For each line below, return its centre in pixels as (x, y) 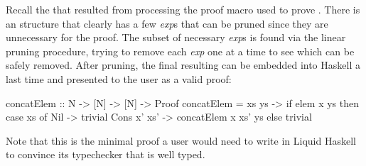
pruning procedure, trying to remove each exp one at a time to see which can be (180, 51)
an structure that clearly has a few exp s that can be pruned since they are (167, 23)
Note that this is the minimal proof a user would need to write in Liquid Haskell (181, 140)
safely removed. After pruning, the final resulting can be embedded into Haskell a (183, 65)
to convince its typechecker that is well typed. (106, 154)
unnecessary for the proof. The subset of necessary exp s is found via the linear (176, 37)
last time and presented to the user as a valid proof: (119, 78)
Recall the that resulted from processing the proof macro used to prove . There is (183, 9)
